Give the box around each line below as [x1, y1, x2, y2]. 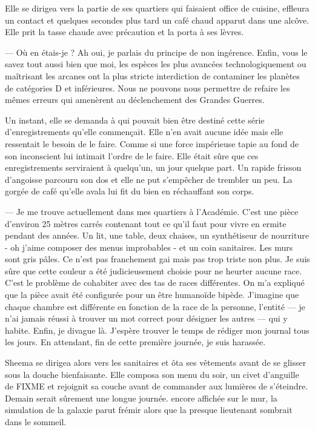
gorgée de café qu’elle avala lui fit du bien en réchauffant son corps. [5, 185, 254, 197]
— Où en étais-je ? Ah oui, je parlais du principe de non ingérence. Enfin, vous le [5, 45, 308, 58]
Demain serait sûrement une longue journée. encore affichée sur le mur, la [5, 391, 277, 404]
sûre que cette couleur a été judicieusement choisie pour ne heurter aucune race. [5, 264, 302, 277]
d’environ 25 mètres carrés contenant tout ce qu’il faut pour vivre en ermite [5, 217, 287, 230]
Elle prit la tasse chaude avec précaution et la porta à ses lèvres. [5, 25, 244, 38]
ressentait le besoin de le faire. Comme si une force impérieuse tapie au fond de [5, 137, 299, 150]
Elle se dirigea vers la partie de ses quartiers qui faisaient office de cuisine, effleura [5, 2, 310, 14]
